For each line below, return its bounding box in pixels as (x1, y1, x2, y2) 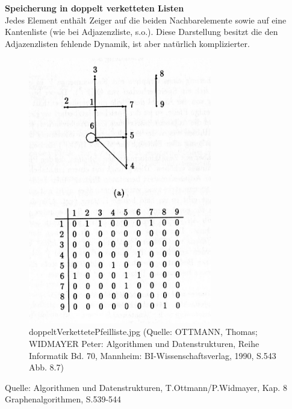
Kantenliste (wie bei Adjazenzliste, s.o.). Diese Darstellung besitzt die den (5, 25, 278, 38)
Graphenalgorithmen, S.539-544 (5, 393, 122, 405)
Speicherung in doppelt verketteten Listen (5, 2, 184, 14)
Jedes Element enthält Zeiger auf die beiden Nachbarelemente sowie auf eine (5, 13, 287, 26)
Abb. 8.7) (29, 361, 64, 373)
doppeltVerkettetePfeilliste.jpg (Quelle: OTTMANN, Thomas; (29, 325, 258, 338)
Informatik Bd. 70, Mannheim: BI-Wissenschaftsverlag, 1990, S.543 (29, 349, 276, 361)
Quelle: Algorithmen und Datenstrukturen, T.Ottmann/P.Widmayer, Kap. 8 (5, 381, 287, 393)
